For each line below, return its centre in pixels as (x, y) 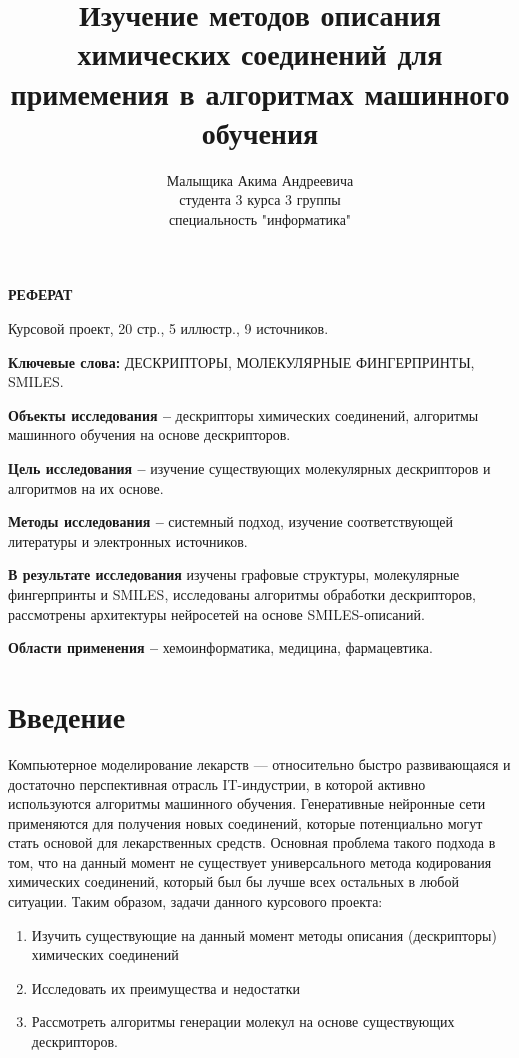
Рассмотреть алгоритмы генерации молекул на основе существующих (243, 1021)
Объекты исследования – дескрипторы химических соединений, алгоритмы (243, 414)
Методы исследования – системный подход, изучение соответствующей (230, 521)
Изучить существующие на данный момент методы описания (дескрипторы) (264, 934)
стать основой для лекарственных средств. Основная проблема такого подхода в (252, 842)
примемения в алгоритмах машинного (260, 92)
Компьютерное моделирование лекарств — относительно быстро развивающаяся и (259, 763)
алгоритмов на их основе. (86, 487)
